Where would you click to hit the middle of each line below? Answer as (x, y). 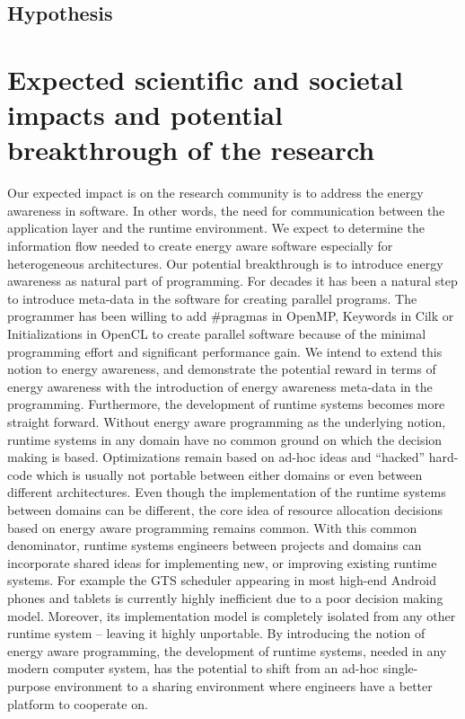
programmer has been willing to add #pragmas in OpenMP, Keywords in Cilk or (231, 316)
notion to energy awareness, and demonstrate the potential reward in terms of (222, 369)
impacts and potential (145, 115)
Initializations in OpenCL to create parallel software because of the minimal (217, 334)
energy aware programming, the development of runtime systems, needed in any (227, 650)
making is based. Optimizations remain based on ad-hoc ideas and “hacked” (216, 457)
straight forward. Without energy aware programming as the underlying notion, (227, 422)
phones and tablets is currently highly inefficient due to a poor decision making (225, 597)
